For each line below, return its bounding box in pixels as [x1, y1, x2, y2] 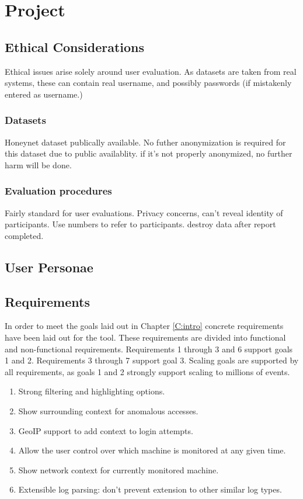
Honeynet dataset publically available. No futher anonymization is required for [5, 136, 286, 148]
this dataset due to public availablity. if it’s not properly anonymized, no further [5, 147, 292, 160]
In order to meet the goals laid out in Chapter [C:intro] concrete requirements [5, 320, 284, 332]
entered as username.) [5, 88, 83, 100]
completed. [5, 229, 44, 241]
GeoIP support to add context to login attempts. [18, 424, 193, 436]
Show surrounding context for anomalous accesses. [18, 404, 198, 417]
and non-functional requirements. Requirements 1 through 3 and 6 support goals [5, 342, 293, 355]
